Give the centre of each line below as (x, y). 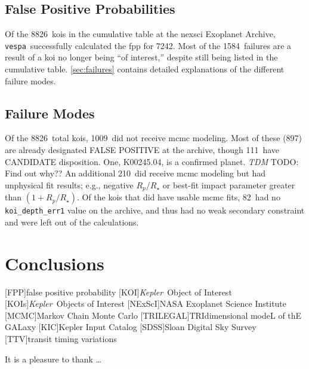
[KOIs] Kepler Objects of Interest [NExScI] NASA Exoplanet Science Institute (146, 304)
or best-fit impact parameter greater (229, 184)
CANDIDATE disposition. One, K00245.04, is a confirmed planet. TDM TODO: (152, 161)
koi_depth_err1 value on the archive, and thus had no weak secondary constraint (155, 210)
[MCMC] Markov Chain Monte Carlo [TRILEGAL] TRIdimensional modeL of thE (153, 315)
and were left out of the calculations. (72, 222)
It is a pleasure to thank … (53, 359)
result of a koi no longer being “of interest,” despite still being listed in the (141, 57)
